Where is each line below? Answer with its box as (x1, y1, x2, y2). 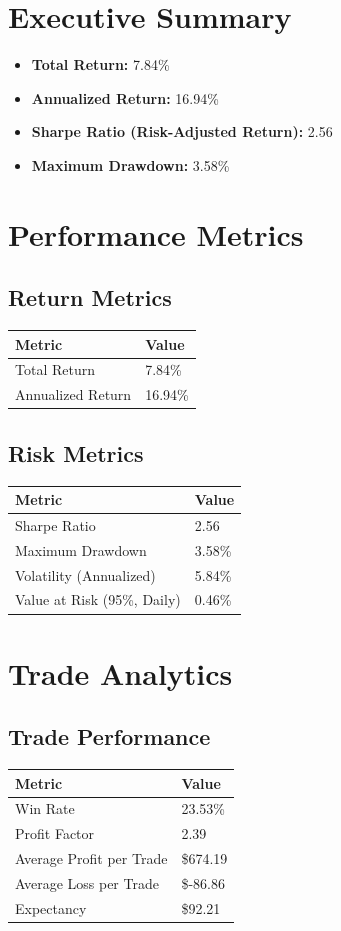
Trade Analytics (8, 652, 233, 693)
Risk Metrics (8, 437, 144, 468)
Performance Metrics (8, 213, 304, 254)
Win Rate (15, 798, 75, 819)
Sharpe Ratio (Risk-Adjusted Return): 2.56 (31, 121, 333, 142)
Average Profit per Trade (15, 848, 168, 869)
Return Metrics (8, 282, 172, 313)
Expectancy (15, 897, 87, 918)
